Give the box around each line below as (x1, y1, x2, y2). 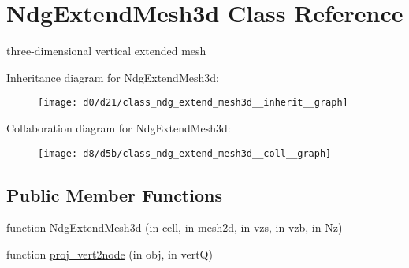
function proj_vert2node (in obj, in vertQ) (6, 246, 213, 262)
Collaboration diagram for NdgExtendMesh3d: (6, 119, 231, 136)
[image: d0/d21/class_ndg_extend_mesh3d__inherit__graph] (38, 97, 348, 109)
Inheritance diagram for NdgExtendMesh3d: (6, 69, 219, 85)
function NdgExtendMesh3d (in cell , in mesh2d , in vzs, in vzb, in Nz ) (6, 219, 343, 236)
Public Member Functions (6, 182, 222, 207)
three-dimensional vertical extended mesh (6, 43, 206, 59)
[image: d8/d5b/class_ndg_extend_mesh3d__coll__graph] (38, 147, 332, 159)
